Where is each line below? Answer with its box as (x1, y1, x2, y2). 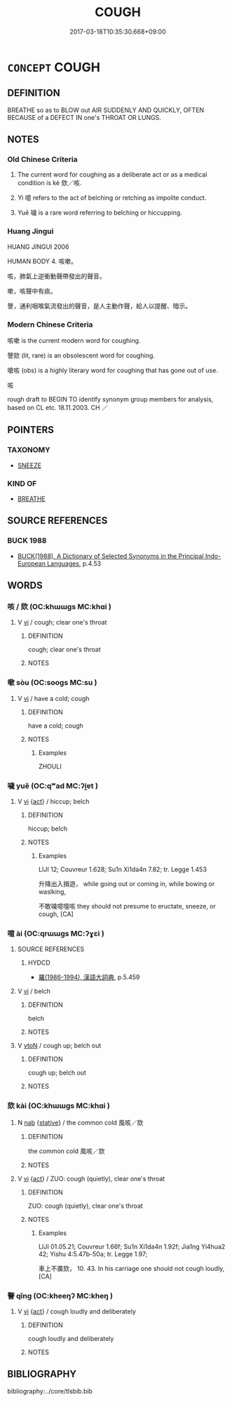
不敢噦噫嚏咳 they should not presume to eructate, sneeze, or (38, 901, 216, 910)
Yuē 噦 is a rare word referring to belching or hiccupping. (17, 208, 182, 217)
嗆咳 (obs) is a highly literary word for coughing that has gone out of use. (7, 366, 219, 375)
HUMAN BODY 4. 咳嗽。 (7, 257, 78, 265)
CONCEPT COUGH (7, 59, 100, 75)
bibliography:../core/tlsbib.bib (7, 1387, 93, 1395)
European (17, 559, 46, 568)
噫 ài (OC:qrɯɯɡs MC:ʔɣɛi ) (7, 928, 105, 938)
